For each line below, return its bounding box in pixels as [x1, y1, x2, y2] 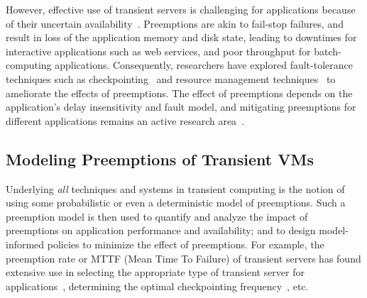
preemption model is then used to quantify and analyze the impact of [6, 209, 308, 223]
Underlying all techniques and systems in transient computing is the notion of [6, 181, 345, 196]
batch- [314, 43, 341, 58]
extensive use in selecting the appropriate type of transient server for [6, 265, 305, 280]
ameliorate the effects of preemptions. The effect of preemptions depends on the [6, 85, 353, 100]
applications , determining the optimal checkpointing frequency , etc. [6, 278, 309, 293]
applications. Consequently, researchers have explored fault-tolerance [55, 57, 353, 72]
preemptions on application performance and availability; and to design [6, 223, 316, 238]
